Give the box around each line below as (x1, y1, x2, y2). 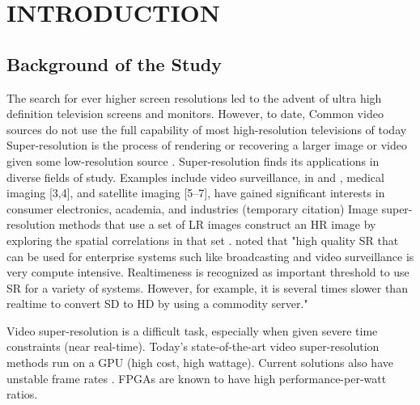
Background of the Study (6, 51, 222, 76)
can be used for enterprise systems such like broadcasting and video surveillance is (6, 247, 414, 264)
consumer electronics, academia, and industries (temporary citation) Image (6, 200, 378, 217)
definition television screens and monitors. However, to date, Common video (6, 105, 384, 122)
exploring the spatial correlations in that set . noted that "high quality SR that (6, 231, 399, 248)
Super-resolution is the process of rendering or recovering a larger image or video (6, 137, 408, 154)
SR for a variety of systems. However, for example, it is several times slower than (6, 279, 408, 296)
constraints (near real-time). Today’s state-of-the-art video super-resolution (6, 338, 380, 355)
